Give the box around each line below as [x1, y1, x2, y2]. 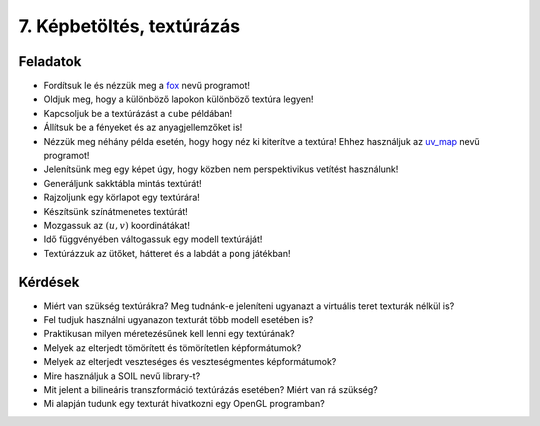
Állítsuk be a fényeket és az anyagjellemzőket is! [43, 121, 243, 134]
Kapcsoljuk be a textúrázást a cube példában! [43, 107, 233, 119]
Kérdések [18, 273, 80, 290]
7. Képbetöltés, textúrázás [18, 15, 240, 37]
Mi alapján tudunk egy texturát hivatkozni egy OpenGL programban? [43, 398, 325, 410]
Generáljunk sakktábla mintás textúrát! [43, 177, 202, 189]
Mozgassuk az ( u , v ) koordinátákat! [43, 219, 190, 231]
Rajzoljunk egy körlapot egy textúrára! [43, 191, 200, 204]
